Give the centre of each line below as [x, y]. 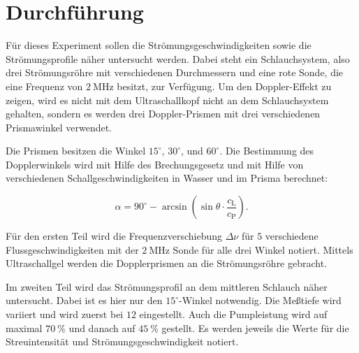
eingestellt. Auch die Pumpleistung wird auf [233, 314]
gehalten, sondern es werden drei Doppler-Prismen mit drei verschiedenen [163, 114]
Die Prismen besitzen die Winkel [76, 151]
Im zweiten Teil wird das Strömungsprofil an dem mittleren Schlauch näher [167, 286]
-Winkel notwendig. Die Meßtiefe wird [260, 300]
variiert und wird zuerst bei [65, 314]
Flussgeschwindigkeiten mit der [72, 249]
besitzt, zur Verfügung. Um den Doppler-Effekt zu [224, 86]
